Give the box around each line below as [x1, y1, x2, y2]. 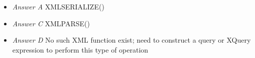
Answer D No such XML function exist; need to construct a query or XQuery [12, 35, 251, 45]
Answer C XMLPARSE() [12, 18, 90, 28]
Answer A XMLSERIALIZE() [12, 1, 104, 11]
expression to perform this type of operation [12, 44, 149, 55]
